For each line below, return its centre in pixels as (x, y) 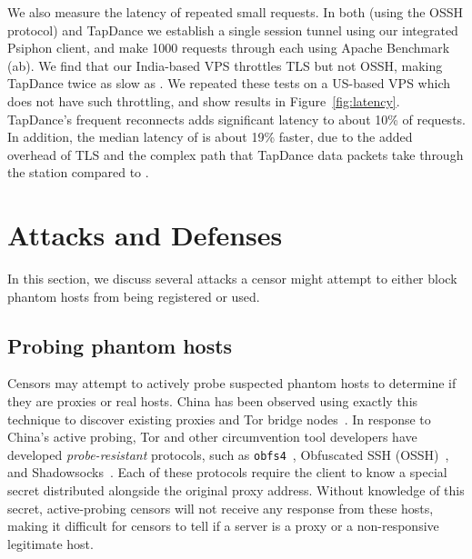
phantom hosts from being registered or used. (134, 296)
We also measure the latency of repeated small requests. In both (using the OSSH (236, 12)
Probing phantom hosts (120, 345)
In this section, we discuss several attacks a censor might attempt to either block (232, 279)
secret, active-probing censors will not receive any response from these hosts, (221, 508)
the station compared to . (78, 172)
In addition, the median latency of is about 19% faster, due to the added (210, 137)
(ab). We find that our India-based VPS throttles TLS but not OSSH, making (225, 65)
